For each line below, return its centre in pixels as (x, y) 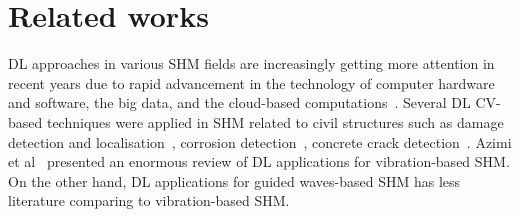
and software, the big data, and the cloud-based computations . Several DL (239, 102)
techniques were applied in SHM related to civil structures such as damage (275, 121)
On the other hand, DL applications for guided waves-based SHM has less (234, 180)
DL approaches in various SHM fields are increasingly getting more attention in (251, 63)
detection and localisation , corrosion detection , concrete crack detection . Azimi (260, 141)
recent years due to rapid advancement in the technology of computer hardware (251, 82)
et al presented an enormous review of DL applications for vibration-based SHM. (259, 161)
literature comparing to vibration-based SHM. (149, 200)
